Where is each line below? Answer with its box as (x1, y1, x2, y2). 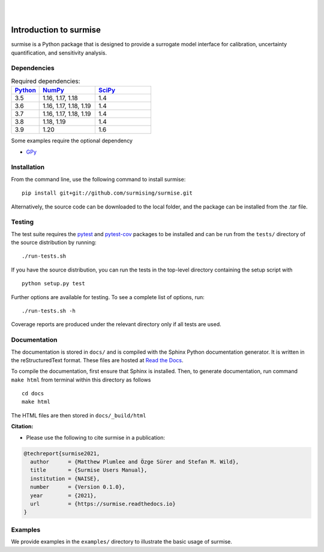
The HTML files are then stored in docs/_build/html (11, 411, 146, 419)
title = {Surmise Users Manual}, (30, 467, 148, 474)
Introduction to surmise (11, 25, 101, 35)
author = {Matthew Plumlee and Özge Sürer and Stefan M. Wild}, (30, 458, 239, 466)
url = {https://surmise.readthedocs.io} (30, 500, 176, 507)
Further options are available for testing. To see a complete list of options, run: (11, 293, 205, 300)
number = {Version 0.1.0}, (30, 484, 125, 491)
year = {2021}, (30, 492, 97, 499)
